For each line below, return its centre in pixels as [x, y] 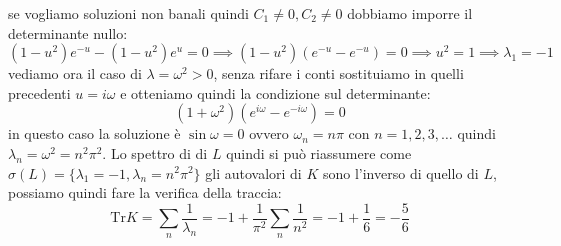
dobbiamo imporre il [410, 13]
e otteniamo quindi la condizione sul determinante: [275, 92]
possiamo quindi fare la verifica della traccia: [145, 192]
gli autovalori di [253, 172]
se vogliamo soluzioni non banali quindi [128, 13]
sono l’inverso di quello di [400, 172]
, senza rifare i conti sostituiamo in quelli [338, 73]
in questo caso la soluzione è [94, 133]
